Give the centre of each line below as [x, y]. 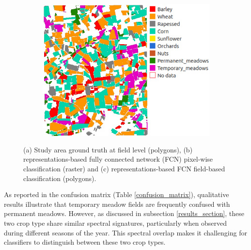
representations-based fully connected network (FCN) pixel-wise [118, 159]
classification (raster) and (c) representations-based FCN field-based [124, 168]
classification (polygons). [60, 178]
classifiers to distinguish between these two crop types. [85, 242]
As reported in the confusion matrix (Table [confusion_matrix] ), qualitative [117, 194]
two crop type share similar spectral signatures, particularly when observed [116, 223]
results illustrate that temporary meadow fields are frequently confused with [117, 204]
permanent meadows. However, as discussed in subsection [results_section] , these [124, 213]
